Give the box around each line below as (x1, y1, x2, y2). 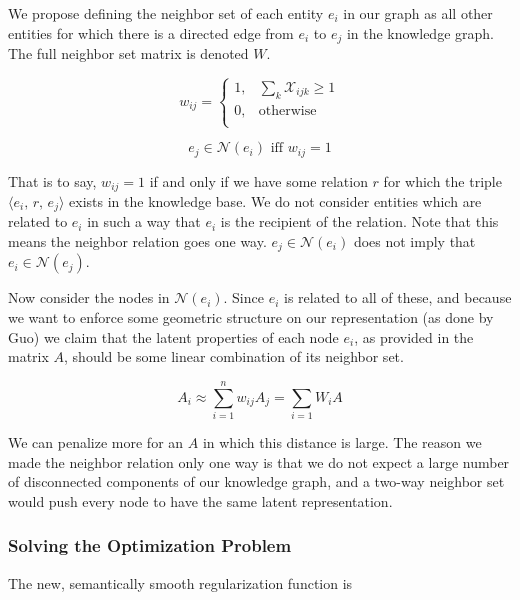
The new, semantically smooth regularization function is (8, 572, 353, 593)
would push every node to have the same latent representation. (8, 490, 393, 511)
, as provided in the (354, 326, 474, 347)
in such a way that (87, 211, 201, 232)
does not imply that (353, 231, 476, 251)
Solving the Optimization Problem (8, 533, 292, 558)
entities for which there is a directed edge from (8, 22, 294, 43)
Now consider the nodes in (8, 287, 170, 308)
